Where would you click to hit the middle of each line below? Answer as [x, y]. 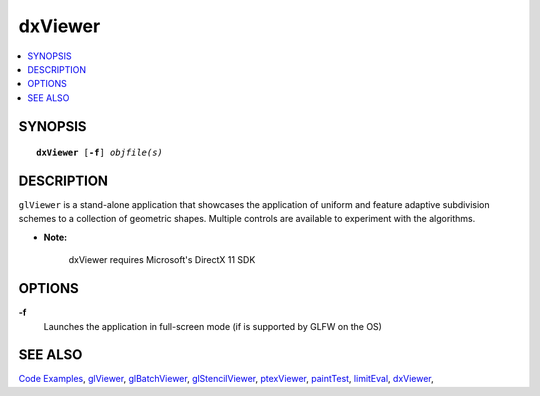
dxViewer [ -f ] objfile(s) [100, 153]
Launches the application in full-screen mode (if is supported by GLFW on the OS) [212, 326]
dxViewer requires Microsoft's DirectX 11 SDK [162, 260]
